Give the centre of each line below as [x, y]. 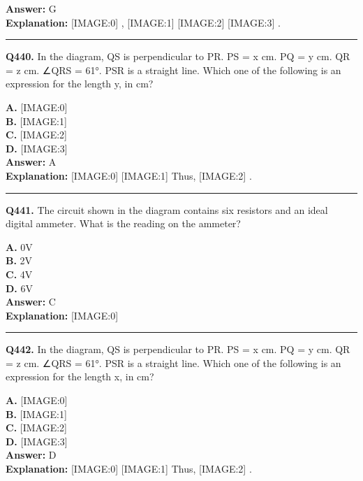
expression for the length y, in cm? [80, 84]
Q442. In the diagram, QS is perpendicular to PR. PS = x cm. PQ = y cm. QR [178, 349]
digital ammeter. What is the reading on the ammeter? [123, 223]
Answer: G [31, 8]
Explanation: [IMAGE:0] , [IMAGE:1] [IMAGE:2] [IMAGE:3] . [143, 22]
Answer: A [31, 162]
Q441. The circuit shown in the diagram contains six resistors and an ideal [167, 209]
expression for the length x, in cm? [80, 376]
